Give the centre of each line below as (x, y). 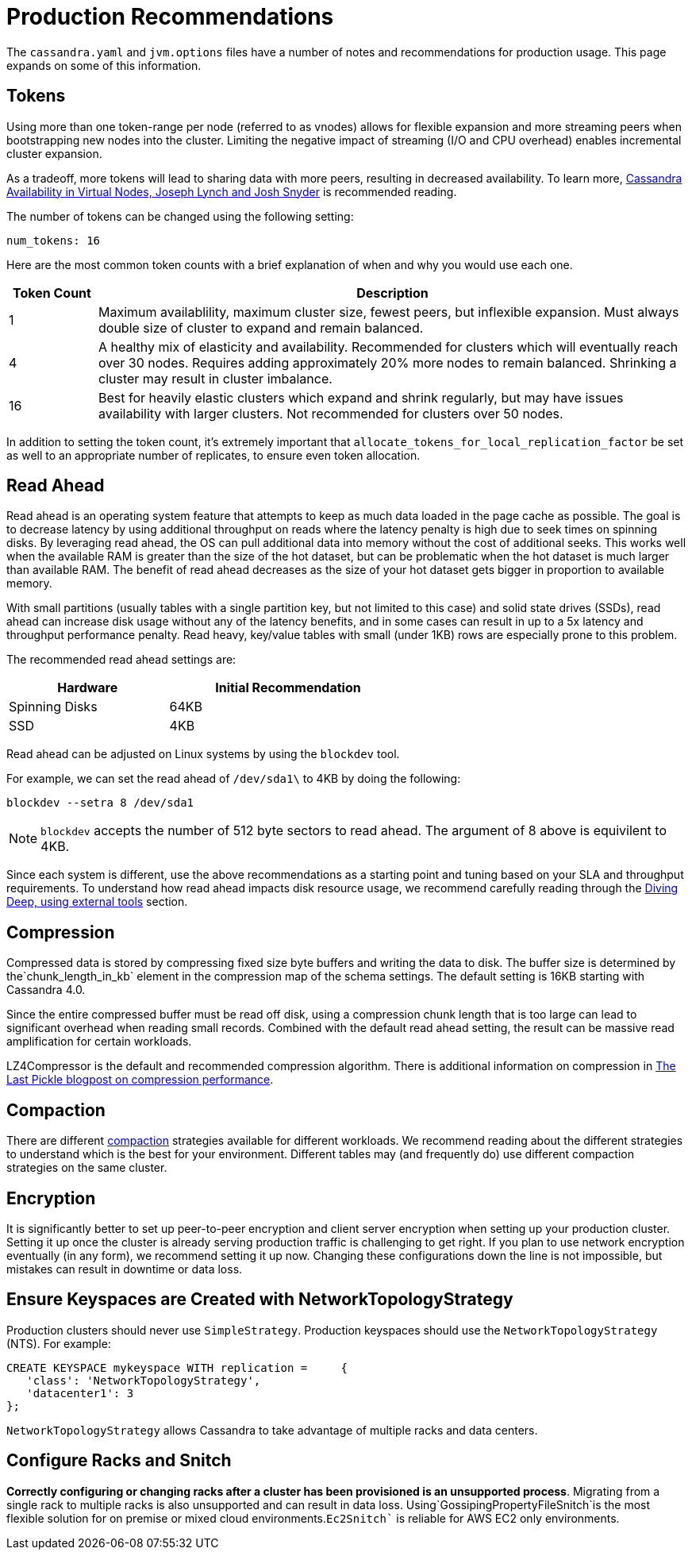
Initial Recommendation (288, 688)
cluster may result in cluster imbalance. (215, 378)
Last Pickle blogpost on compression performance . (140, 1080)
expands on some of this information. (104, 65)
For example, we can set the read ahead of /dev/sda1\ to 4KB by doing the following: (234, 779)
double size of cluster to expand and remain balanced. (261, 327)
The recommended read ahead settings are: (121, 660)
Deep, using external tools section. (97, 902)
